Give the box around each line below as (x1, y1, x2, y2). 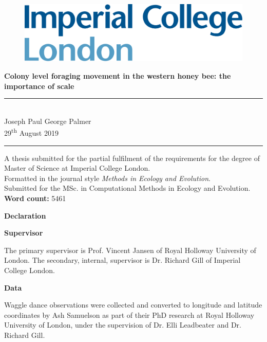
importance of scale (4, 80, 74, 91)
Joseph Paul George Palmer (4, 115, 91, 126)
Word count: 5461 (4, 192, 66, 203)
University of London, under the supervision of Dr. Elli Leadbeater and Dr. (4, 319, 241, 330)
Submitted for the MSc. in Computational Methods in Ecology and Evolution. (4, 183, 251, 193)
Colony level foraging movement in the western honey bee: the (4, 70, 231, 81)
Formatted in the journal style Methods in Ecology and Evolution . (4, 172, 211, 183)
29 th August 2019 (4, 126, 59, 138)
